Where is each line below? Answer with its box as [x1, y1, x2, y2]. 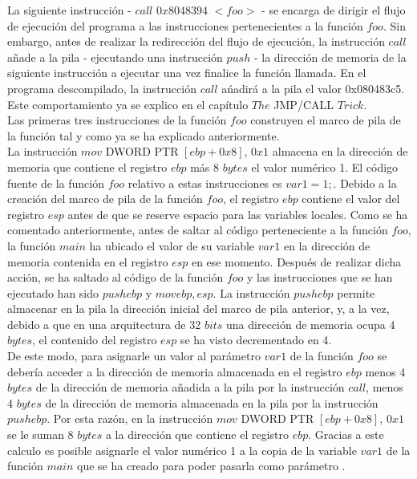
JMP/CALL [273, 95, 334, 112]
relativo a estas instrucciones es [128, 174, 282, 191]
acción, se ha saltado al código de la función [7, 269, 224, 286]
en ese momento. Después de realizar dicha [191, 253, 402, 270]
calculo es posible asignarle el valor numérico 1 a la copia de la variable [7, 441, 357, 458]
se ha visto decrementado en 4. [180, 331, 332, 348]
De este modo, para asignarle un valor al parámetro [7, 347, 261, 364]
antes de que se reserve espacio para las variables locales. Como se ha [67, 205, 408, 222]
